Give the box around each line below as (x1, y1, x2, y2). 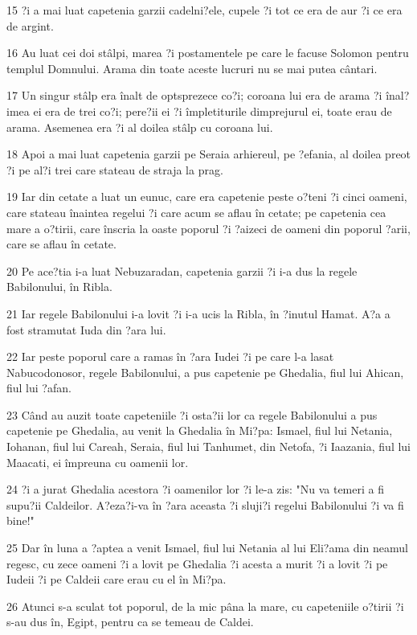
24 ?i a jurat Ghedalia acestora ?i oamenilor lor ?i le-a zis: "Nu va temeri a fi (6, 481, 384, 498)
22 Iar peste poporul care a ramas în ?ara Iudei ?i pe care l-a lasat (6, 348, 334, 365)
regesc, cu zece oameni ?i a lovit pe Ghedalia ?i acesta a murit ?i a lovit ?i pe (6, 555, 388, 571)
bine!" (6, 512, 35, 529)
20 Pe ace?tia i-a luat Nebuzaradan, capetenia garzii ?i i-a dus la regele (6, 262, 358, 279)
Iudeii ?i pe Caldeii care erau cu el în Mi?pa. (6, 571, 227, 588)
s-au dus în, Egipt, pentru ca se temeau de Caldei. (6, 613, 254, 630)
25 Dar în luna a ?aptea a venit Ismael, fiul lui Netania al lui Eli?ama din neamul (6, 539, 408, 556)
